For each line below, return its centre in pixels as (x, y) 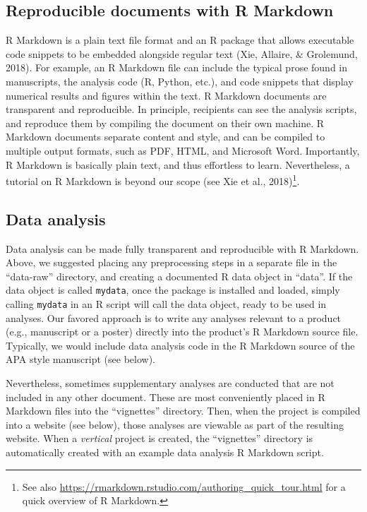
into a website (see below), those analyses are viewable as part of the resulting (175, 424)
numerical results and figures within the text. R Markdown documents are (166, 95)
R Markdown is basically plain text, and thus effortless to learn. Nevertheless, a (178, 164)
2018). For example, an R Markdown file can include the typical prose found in (177, 67)
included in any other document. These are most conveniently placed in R (166, 397)
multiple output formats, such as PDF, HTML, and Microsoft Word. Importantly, (183, 150)
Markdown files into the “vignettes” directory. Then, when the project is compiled (183, 411)
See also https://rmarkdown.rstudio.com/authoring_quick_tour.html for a (184, 486)
